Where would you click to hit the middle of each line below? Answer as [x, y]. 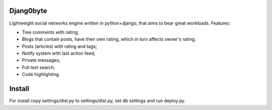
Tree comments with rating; [50, 32]
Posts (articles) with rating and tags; [59, 46]
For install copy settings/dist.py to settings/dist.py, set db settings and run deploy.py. [97, 101]
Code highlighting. [41, 74]
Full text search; [39, 67]
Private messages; [41, 60]
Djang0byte [28, 11]
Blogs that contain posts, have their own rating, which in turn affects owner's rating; [109, 39]
